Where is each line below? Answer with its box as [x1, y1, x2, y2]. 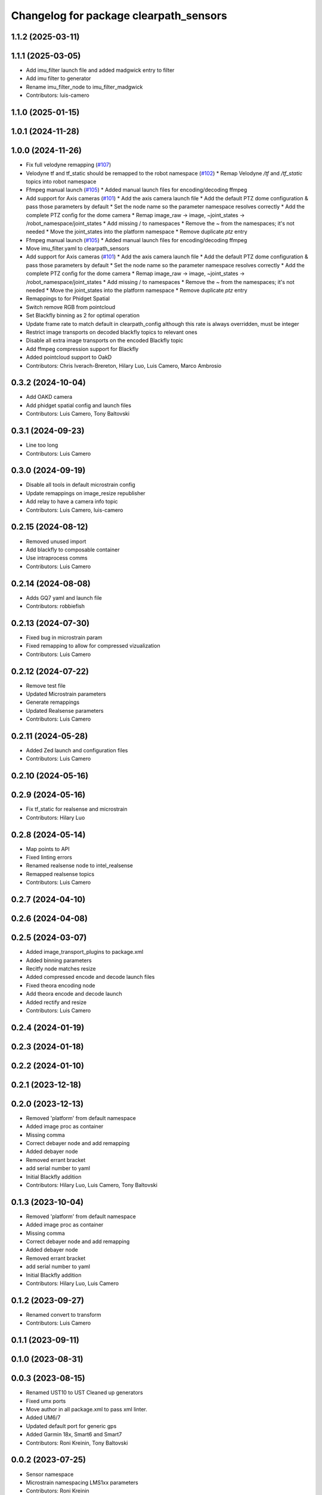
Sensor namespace [26, 1470, 74, 1478]
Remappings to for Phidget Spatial [26, 295, 110, 302]
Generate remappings [26, 698, 80, 706]
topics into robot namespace [26, 178, 97, 185]
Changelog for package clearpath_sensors [11, 9, 228, 22]
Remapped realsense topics [26, 870, 95, 877]
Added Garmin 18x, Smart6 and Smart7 [26, 1431, 122, 1438]
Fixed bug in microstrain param [26, 634, 103, 641]
